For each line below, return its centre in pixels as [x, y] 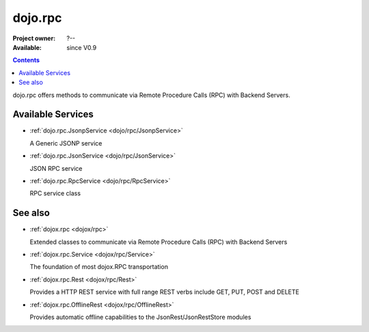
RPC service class [55, 193]
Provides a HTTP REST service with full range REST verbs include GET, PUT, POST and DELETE [165, 292]
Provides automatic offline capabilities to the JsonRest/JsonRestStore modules [140, 317]
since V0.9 [82, 47]
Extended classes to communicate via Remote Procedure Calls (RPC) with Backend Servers [159, 242]
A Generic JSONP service [66, 143]
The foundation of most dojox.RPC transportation [99, 267]
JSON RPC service [56, 168]
